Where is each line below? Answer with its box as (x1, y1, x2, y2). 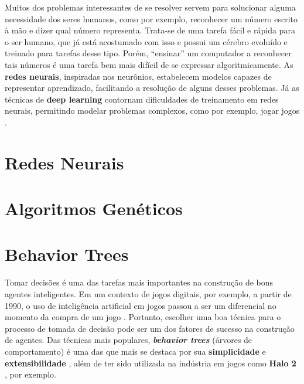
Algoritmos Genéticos (5, 196, 183, 220)
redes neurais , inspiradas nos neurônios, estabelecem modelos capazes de (5, 70, 272, 82)
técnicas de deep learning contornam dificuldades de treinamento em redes (5, 93, 279, 105)
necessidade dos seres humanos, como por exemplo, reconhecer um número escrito (5, 12, 298, 25)
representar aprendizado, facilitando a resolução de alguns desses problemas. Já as (5, 81, 299, 94)
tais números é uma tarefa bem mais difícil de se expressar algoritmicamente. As (5, 58, 293, 70)
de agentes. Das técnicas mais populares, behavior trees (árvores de (5, 334, 252, 346)
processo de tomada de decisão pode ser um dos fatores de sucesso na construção (5, 322, 295, 334)
